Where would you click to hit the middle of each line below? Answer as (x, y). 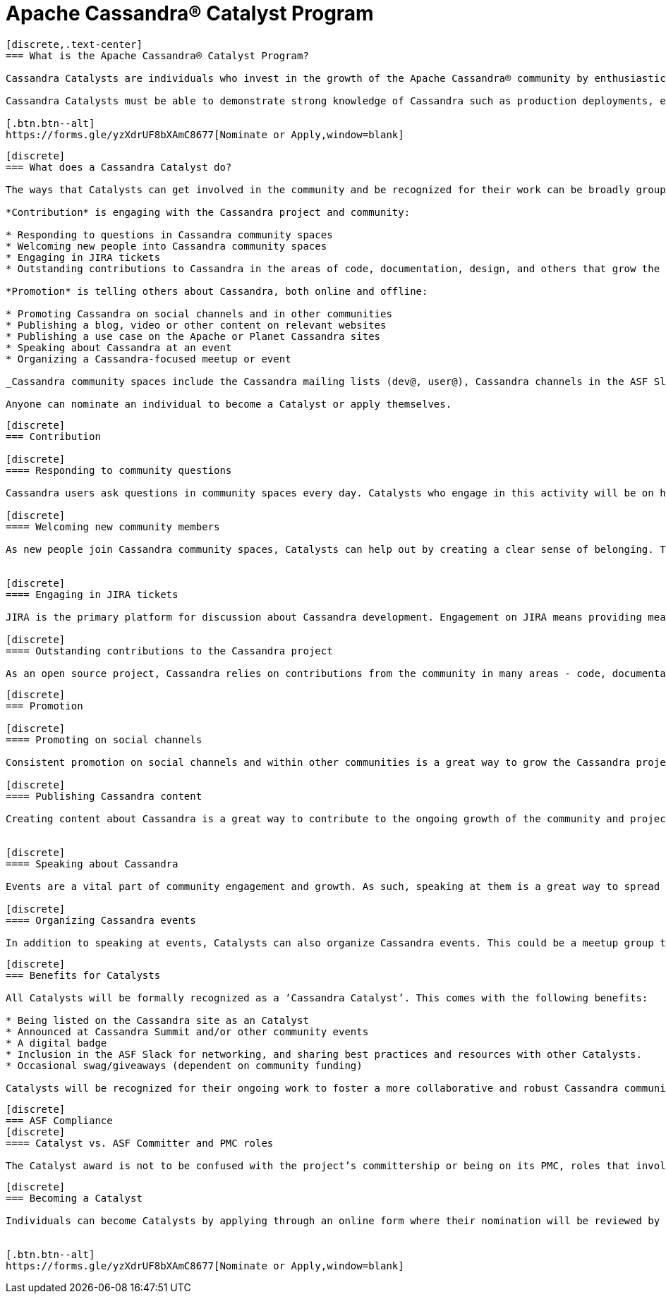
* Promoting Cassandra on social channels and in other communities (199, 313)
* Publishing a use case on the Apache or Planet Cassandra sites (193, 336)
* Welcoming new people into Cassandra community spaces (166, 246)
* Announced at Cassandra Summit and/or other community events (187, 1031)
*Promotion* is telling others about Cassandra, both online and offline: (217, 291)
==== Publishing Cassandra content (104, 796)
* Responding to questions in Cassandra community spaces (169, 234)
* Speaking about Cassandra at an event (119, 347)
